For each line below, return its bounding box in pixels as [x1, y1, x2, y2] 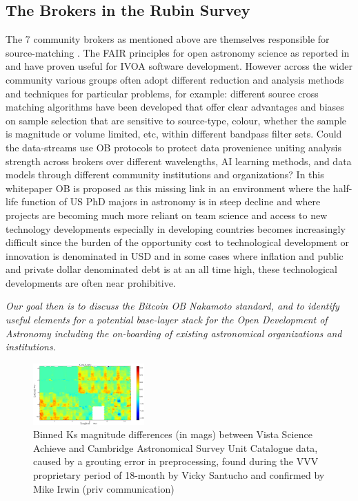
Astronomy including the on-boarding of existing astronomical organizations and [6, 325, 342, 340]
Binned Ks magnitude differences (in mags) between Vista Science [33, 427, 312, 442]
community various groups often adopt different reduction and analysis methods [6, 72, 344, 86]
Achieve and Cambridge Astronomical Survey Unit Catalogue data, [33, 440, 318, 455]
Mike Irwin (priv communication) [33, 481, 175, 495]
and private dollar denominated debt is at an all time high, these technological [6, 262, 337, 276]
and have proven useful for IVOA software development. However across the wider [6, 59, 352, 73]
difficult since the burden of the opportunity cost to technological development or [6, 235, 350, 249]
